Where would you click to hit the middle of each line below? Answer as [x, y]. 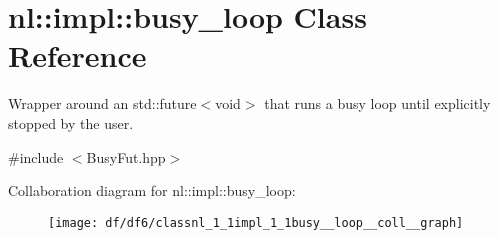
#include [36, 156]
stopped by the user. [71, 122]
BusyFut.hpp [126, 156]
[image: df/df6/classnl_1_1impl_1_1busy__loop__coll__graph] [256, 222]
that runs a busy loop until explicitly [377, 103]
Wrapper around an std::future [102, 103]
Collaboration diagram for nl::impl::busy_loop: [152, 190]
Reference [77, 55]
